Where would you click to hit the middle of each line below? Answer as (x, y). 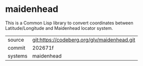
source (16, 40)
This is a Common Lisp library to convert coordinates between (69, 23)
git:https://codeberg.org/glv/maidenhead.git (84, 40)
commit (16, 48)
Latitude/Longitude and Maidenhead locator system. (59, 28)
